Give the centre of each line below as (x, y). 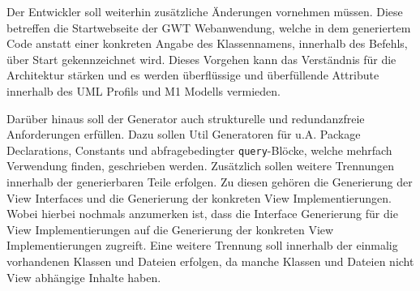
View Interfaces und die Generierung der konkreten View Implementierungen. (199, 197)
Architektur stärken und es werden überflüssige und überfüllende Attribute (193, 75)
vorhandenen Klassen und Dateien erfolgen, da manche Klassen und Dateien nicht (210, 261)
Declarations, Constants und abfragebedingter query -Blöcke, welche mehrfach (199, 150)
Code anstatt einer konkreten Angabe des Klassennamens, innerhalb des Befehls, (207, 43)
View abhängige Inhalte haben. (84, 277)
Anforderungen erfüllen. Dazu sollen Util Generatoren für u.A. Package (184, 134)
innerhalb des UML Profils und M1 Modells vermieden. (144, 90)
